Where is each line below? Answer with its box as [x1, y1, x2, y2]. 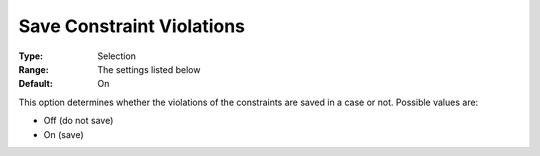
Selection [97, 50, 137, 62]
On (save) [43, 128, 84, 140]
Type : [18, 50, 44, 62]
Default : [18, 78, 54, 90]
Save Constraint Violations [18, 15, 245, 37]
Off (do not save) [43, 115, 114, 127]
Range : [18, 63, 49, 75]
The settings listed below [97, 63, 201, 75]
